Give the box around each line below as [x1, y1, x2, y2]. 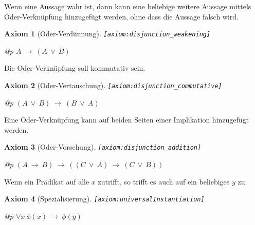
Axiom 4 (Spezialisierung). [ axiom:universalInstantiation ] [4, 193, 205, 204]
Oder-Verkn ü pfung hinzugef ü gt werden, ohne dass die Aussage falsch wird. [4, 11, 239, 22]
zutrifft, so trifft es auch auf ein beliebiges [98, 176, 230, 187]
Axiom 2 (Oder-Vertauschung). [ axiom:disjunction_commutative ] [4, 80, 222, 91]
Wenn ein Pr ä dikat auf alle [4, 176, 89, 187]
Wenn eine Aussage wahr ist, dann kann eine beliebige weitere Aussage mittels [4, 1, 251, 11]
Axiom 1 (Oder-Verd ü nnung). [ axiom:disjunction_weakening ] [4, 28, 211, 39]
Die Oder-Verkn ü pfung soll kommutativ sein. [4, 63, 145, 73]
